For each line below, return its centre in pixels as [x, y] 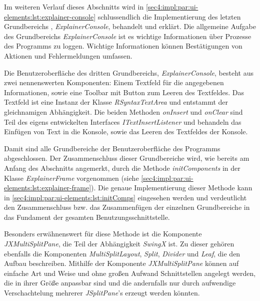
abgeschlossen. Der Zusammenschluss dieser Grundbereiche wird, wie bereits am [127, 158]
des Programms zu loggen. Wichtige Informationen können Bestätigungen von [123, 46]
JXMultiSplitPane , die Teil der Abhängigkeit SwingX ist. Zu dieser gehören [119, 244]
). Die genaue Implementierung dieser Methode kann [172, 188]
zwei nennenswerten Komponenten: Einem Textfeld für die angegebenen [114, 82]
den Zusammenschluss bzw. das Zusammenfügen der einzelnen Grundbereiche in [127, 207]
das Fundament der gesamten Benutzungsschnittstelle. [87, 217]
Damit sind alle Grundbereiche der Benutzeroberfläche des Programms [112, 148]
